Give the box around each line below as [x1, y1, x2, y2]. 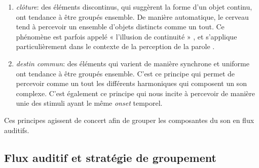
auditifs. [4, 124, 29, 135]
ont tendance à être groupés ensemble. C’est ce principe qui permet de [16, 68, 235, 78]
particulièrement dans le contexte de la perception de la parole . [16, 41, 215, 52]
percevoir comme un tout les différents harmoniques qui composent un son [16, 78, 247, 89]
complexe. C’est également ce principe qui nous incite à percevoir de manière [16, 88, 255, 98]
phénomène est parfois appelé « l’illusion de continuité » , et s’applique [16, 31, 237, 41]
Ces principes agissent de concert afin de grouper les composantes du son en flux [4, 114, 254, 125]
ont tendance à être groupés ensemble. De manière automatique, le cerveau [16, 11, 249, 22]
